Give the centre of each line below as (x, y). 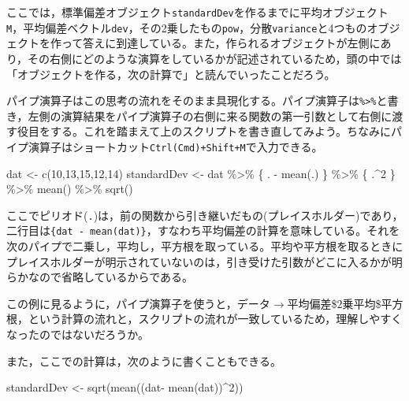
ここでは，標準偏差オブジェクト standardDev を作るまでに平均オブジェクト (197, 12)
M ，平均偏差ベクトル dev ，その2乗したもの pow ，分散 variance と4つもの (187, 27)
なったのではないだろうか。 (78, 334)
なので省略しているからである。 (111, 277)
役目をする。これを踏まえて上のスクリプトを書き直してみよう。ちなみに (204, 131)
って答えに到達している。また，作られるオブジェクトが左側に (221, 43)
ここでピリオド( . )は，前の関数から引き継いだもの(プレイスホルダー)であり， (205, 215)
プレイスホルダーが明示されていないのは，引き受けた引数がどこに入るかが (199, 261)
